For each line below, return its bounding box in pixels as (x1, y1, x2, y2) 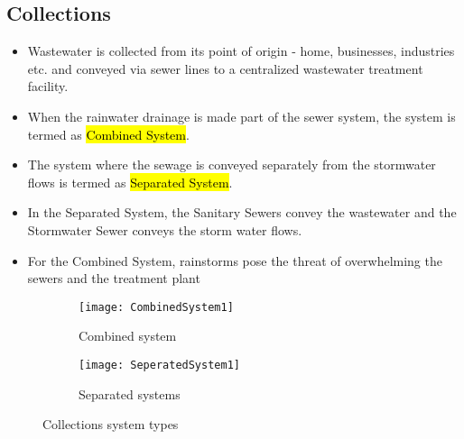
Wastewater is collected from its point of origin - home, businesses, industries (27, 41, 455, 60)
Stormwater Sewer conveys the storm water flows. (27, 220, 302, 239)
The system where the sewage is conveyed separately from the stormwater (27, 155, 436, 174)
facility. (27, 77, 69, 96)
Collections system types (42, 415, 179, 434)
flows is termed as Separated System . (27, 172, 233, 191)
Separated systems (79, 384, 181, 403)
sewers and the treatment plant (27, 269, 200, 288)
